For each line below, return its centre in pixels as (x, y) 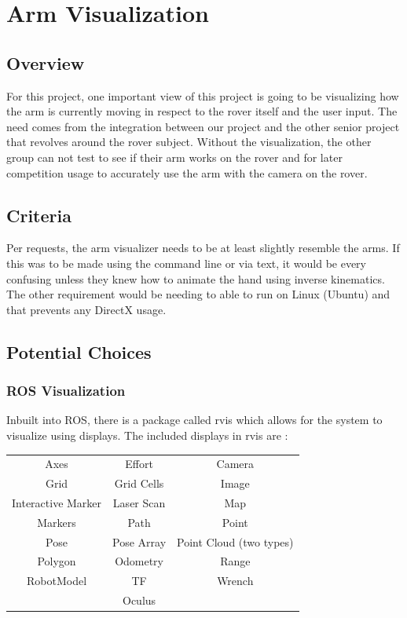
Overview (46, 62)
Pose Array (139, 541)
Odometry (139, 561)
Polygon (57, 561)
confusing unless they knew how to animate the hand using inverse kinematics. (196, 278)
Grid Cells (139, 483)
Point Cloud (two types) (235, 541)
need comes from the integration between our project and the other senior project (203, 126)
